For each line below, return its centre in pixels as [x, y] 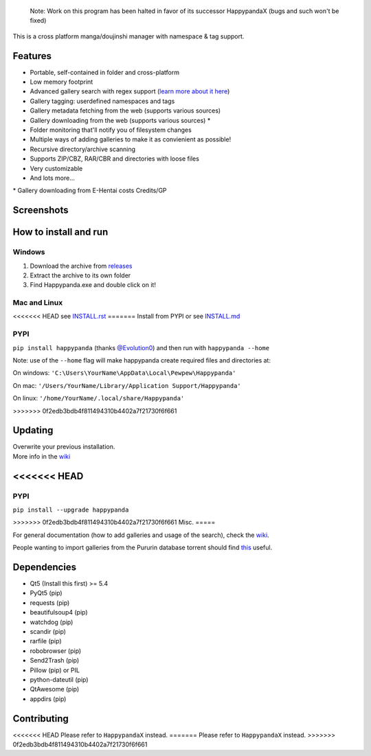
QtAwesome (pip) [55, 689]
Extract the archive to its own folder [80, 275]
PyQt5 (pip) [46, 593]
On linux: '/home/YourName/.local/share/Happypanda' [99, 398]
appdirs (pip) [48, 699]
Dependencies [45, 567]
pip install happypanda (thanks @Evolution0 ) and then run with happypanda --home [141, 347]
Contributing [41, 719]
